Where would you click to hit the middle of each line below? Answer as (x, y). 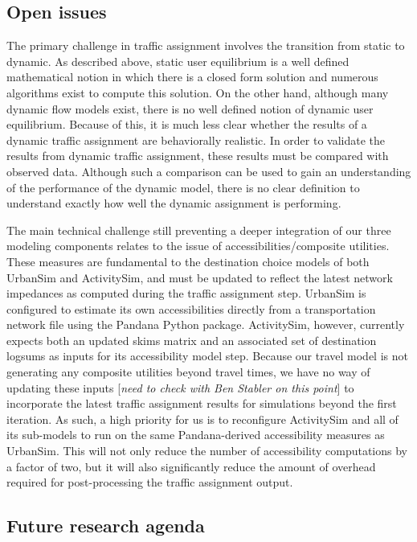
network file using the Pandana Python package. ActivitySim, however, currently (206, 324)
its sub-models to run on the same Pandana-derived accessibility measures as (196, 435)
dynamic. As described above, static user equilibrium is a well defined (178, 61)
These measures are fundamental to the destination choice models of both (188, 261)
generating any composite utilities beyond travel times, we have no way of (188, 372)
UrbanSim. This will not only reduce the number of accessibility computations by (207, 451)
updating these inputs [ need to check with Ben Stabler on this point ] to (180, 387)
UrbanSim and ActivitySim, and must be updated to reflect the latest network (200, 277)
